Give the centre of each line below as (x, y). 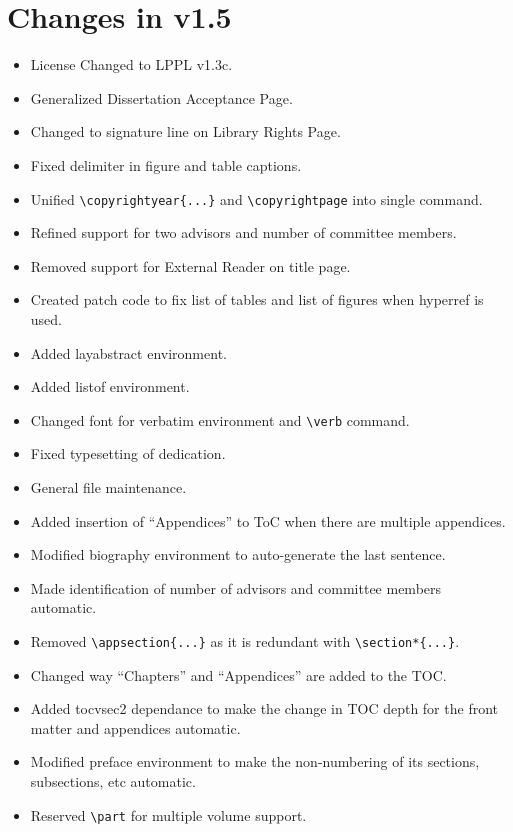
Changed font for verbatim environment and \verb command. (220, 419)
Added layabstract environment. (128, 352)
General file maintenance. (108, 486)
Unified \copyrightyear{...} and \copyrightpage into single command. (256, 198)
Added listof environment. (110, 386)
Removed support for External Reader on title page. (190, 265)
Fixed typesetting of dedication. (128, 453)
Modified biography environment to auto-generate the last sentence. (238, 554)
